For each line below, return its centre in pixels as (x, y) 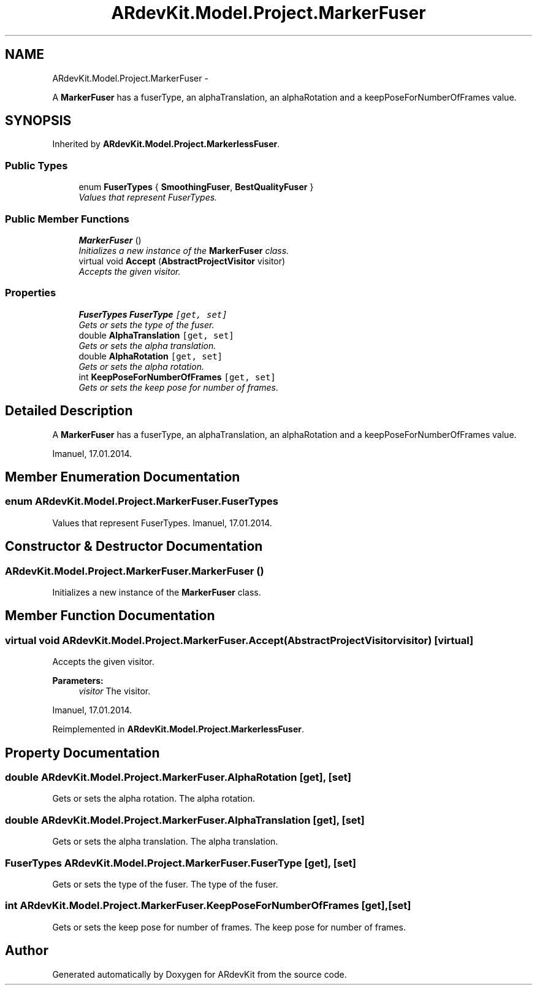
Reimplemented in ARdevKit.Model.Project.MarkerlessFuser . (178, 729)
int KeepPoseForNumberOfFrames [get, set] (177, 377)
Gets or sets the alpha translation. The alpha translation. (165, 842)
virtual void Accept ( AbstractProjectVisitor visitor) (182, 261)
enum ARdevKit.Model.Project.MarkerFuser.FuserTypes (142, 501)
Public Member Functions (67, 219)
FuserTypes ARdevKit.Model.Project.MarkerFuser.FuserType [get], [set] (181, 863)
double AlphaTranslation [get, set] (156, 335)
